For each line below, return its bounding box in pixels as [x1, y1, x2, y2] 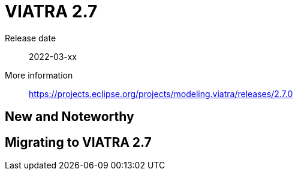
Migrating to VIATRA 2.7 [5, 134, 152, 150]
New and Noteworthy [5, 109, 134, 125]
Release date [5, 32, 56, 43]
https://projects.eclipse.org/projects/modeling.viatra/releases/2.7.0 [29, 88, 293, 99]
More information [5, 70, 73, 80]
